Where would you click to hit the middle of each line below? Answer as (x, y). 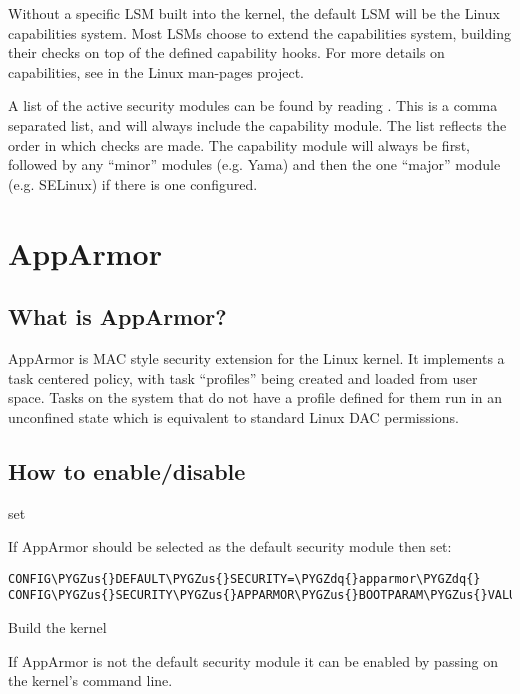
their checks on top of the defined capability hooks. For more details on (226, 52)
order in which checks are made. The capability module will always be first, (239, 144)
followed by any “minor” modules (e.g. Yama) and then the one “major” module (254, 164)
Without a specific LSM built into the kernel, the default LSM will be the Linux (254, 13)
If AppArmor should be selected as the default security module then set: (230, 546)
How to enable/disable (127, 470)
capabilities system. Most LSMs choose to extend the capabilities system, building (259, 32)
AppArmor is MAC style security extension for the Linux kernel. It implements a (256, 357)
